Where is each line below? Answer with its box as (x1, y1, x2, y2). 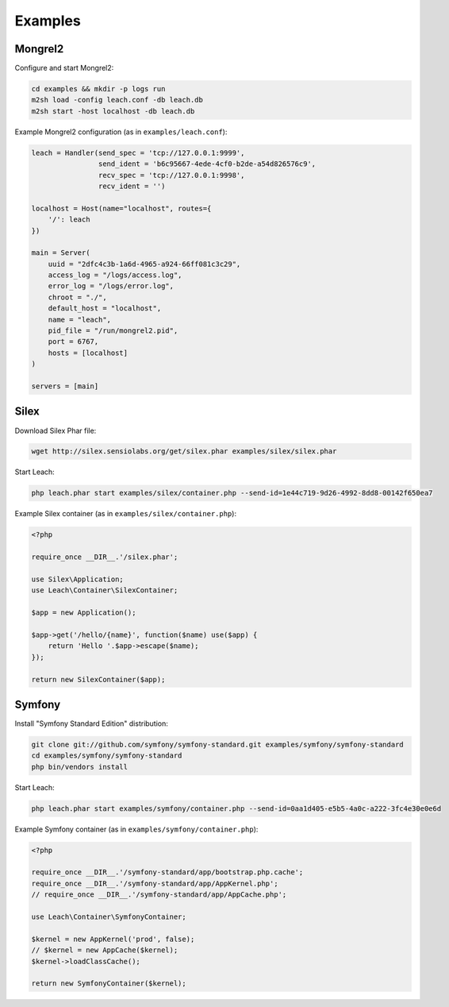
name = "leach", (48, 314, 111, 324)
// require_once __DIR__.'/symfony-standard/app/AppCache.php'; (31, 890, 287, 899)
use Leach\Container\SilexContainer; (31, 586, 178, 595)
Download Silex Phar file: (14, 426, 97, 435)
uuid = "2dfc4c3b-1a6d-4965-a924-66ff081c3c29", (48, 259, 241, 268)
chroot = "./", (48, 292, 107, 302)
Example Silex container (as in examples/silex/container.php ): (14, 509, 237, 519)
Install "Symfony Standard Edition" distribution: (14, 719, 168, 728)
